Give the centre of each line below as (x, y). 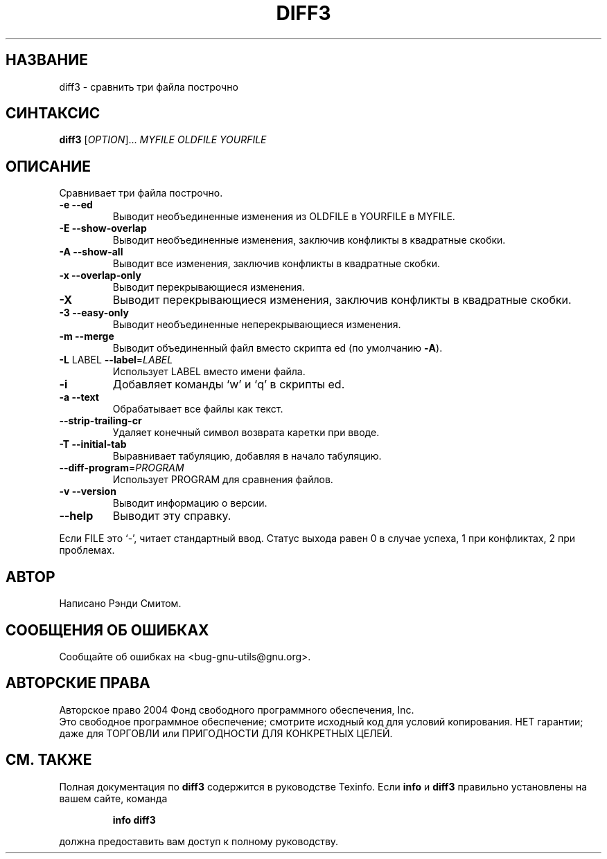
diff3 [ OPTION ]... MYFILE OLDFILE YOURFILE (163, 140)
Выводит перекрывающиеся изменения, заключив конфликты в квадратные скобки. (342, 300)
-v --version (88, 491)
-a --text (79, 397)
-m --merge (87, 336)
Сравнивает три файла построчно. (141, 193)
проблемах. (87, 550)
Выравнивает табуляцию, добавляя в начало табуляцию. (247, 456)
